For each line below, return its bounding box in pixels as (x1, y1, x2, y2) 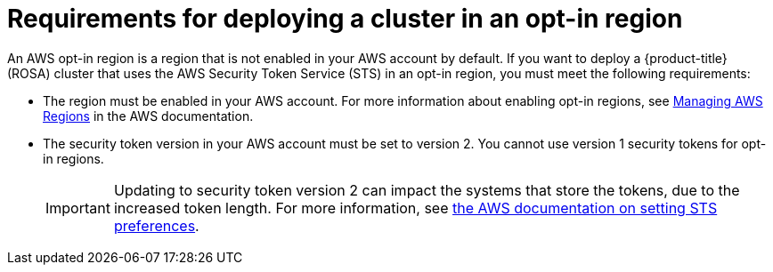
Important (45, 198, 110, 217)
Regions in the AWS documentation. (43, 108, 254, 124)
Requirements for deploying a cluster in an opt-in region (7, 4, 683, 34)
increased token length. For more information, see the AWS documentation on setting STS (113, 198, 718, 217)
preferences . (113, 216, 199, 235)
